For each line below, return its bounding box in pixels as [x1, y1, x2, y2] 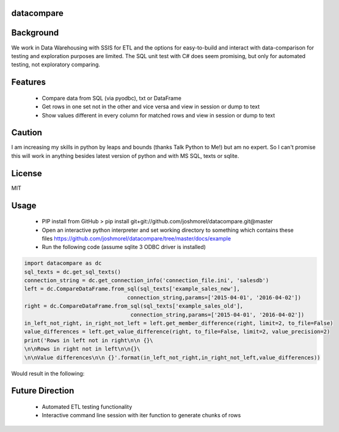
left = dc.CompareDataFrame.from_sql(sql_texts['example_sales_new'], [24, 285, 241, 292]
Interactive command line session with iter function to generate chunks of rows [42, 412, 241, 419]
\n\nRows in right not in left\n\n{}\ [24, 346, 140, 352]
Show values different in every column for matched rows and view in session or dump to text [42, 111, 275, 119]
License [11, 168, 42, 179]
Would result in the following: [11, 370, 85, 377]
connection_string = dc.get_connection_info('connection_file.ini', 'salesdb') [24, 277, 269, 284]
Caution [11, 127, 43, 138]
